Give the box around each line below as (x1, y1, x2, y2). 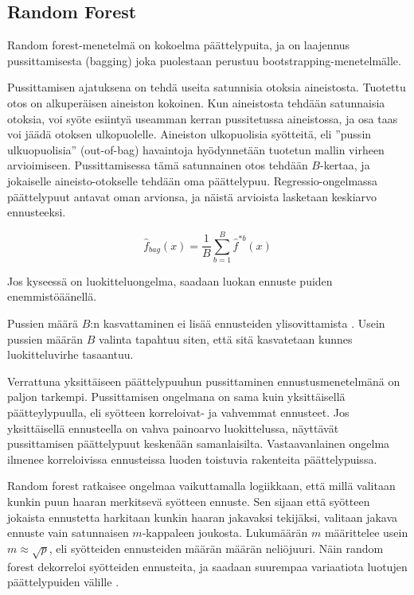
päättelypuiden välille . (7, 574, 119, 590)
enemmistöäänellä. (7, 288, 97, 305)
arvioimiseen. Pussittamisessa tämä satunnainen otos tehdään (7, 157, 308, 173)
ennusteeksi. (7, 204, 66, 220)
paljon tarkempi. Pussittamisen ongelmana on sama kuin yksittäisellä (7, 388, 346, 405)
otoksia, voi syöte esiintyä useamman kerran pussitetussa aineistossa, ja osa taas (7, 110, 398, 126)
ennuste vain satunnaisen (7, 524, 129, 541)
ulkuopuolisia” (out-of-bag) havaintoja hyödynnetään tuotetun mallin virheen (7, 141, 385, 157)
